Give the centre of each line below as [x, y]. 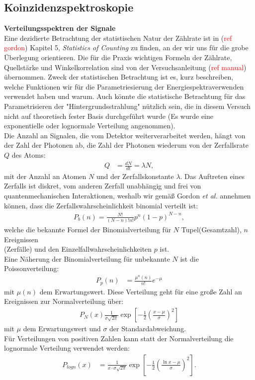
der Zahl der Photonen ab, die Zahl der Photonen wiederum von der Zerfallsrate [126, 145]
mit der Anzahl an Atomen [45, 176]
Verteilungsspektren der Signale [60, 28]
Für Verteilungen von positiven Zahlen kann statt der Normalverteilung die [119, 338]
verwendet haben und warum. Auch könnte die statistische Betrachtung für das [125, 96]
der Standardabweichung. [148, 329]
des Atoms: [29, 154]
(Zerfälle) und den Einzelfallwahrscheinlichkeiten [78, 249]
